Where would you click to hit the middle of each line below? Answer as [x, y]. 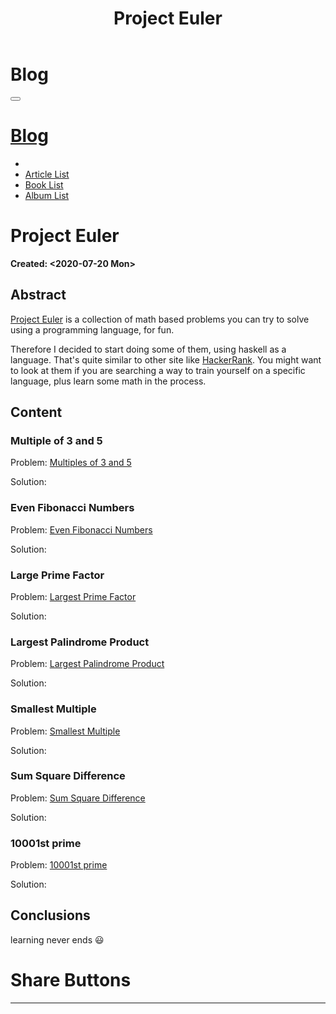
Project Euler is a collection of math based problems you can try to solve [160, 319]
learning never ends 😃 [57, 939]
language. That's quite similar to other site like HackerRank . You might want [166, 359]
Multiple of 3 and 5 [56, 440]
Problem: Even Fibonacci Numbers [81, 529]
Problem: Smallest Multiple [65, 731]
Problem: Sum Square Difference [78, 798]
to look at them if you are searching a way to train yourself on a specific [158, 370]
